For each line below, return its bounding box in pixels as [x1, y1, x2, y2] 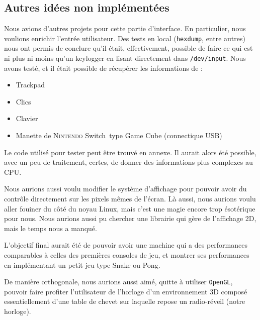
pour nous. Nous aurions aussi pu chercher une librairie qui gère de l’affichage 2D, [4, 213, 256, 224]
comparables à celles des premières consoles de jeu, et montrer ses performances [4, 250, 249, 260]
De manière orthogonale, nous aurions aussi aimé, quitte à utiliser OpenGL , [4, 276, 233, 287]
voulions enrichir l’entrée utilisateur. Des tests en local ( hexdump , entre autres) [4, 33, 245, 43]
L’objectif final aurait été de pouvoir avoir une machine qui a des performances [4, 240, 247, 250]
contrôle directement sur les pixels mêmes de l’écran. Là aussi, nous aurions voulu [4, 193, 256, 204]
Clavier [16, 113, 38, 124]
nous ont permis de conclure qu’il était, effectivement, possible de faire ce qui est [4, 43, 253, 53]
